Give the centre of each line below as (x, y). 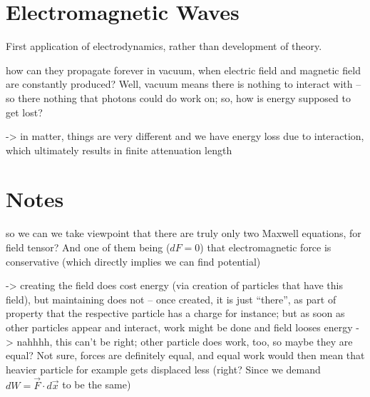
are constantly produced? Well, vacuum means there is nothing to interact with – (184, 84)
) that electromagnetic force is (266, 247)
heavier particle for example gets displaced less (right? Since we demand (163, 369)
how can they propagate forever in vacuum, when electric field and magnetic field (183, 70)
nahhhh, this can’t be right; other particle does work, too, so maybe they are (185, 341)
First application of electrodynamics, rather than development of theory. (164, 46)
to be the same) (97, 385)
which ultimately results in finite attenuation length (119, 150)
